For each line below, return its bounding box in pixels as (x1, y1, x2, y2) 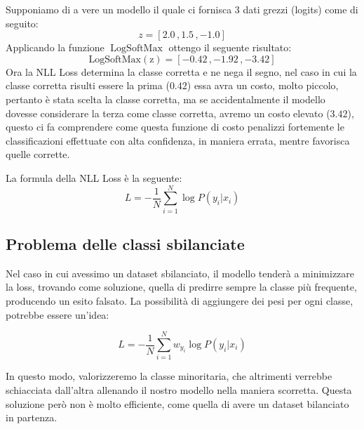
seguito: (6, 15, 39, 30)
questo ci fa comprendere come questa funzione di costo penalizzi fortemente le (6, 119, 344, 134)
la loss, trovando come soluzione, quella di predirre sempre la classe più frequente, (6, 279, 357, 294)
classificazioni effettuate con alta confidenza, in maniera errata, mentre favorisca (6, 133, 350, 147)
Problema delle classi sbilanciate (6, 233, 245, 255)
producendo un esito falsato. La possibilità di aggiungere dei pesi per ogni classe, (6, 293, 353, 308)
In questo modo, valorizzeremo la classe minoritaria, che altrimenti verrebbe (6, 369, 332, 383)
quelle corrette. (6, 147, 70, 161)
